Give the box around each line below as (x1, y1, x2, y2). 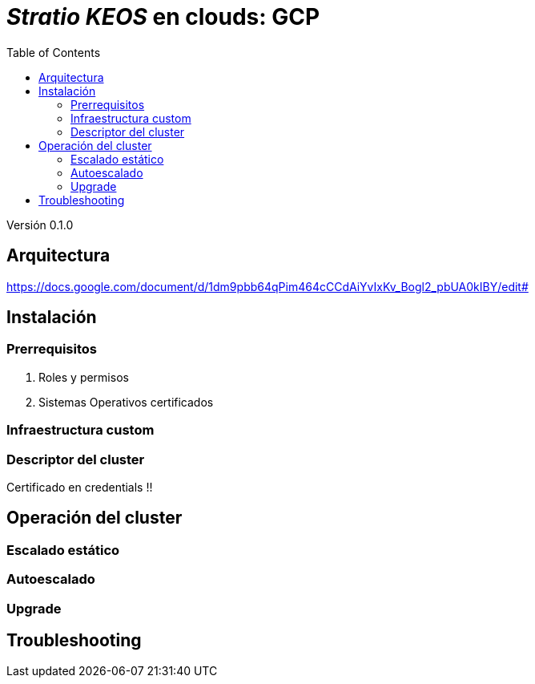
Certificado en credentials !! (6, 480, 153, 494)
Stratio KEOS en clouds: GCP (6, 3, 320, 30)
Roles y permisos (38, 370, 129, 384)
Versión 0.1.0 (6, 217, 74, 232)
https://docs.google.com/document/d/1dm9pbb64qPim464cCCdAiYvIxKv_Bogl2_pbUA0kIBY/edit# (6, 279, 529, 293)
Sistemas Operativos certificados (38, 395, 214, 409)
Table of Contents (6, 45, 101, 59)
